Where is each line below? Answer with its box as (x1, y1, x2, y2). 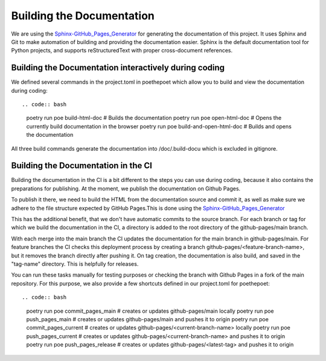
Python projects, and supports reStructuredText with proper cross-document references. (11, 47, 232, 54)
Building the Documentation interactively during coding (11, 63, 225, 73)
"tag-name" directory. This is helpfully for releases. (11, 260, 139, 268)
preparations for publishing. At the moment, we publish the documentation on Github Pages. (11, 184, 241, 192)
